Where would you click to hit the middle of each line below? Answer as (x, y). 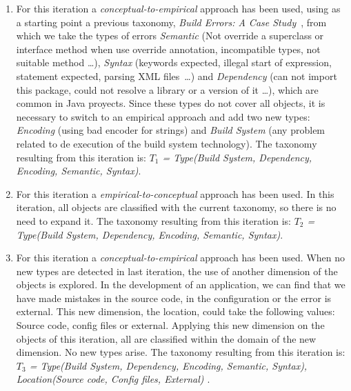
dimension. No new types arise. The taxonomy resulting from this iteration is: (181, 352)
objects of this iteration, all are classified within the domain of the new (166, 338)
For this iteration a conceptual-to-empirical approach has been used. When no (181, 258)
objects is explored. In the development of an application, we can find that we (181, 284)
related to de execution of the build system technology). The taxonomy (167, 143)
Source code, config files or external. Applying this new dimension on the (170, 325)
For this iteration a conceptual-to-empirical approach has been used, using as (178, 8)
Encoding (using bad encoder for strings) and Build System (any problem (171, 130)
